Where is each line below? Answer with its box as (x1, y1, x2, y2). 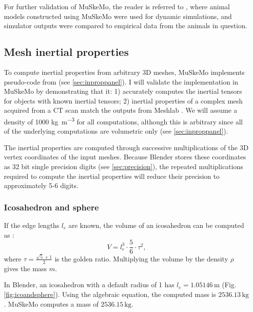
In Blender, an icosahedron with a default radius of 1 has (4, 279, 175, 290)
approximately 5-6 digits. (4, 180, 78, 191)
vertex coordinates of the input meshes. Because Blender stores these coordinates (4, 152, 246, 162)
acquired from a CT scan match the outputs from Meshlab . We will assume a (4, 105, 237, 115)
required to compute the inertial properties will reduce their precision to (4, 171, 220, 181)
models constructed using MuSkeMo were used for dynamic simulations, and (4, 11, 232, 21)
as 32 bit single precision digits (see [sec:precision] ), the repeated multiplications (4, 161, 243, 171)
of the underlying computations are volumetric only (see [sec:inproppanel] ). (4, 126, 228, 136)
